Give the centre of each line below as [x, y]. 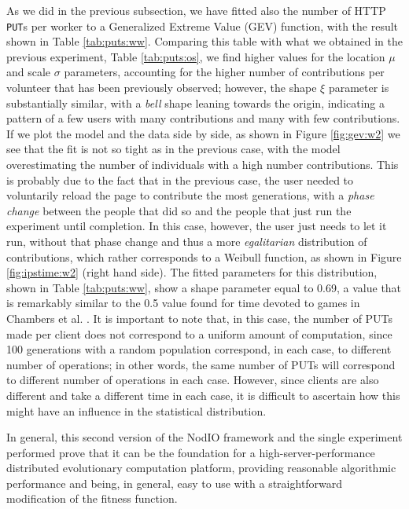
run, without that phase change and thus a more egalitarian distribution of [187, 241]
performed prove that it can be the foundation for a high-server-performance [191, 452]
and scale [29, 72]
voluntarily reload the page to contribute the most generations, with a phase [190, 195]
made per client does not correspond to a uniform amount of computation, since [199, 333]
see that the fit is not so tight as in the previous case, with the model [173, 149]
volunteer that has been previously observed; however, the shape [162, 88]
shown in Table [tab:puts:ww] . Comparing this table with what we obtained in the [204, 41]
